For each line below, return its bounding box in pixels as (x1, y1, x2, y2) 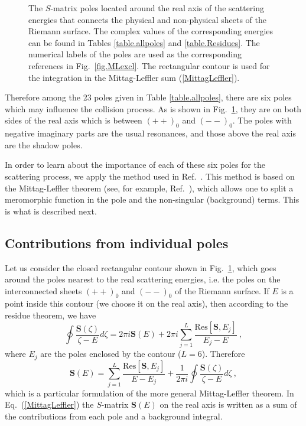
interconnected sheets (5, 284, 82, 297)
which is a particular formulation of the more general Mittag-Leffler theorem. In (5, 386, 294, 399)
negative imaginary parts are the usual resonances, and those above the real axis (5, 127, 296, 139)
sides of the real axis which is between (5, 114, 142, 126)
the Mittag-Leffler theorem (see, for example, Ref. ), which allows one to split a (5, 181, 294, 194)
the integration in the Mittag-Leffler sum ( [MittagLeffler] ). (28, 71, 240, 83)
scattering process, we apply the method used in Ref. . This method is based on (5, 170, 295, 182)
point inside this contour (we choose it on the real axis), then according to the (5, 297, 288, 310)
